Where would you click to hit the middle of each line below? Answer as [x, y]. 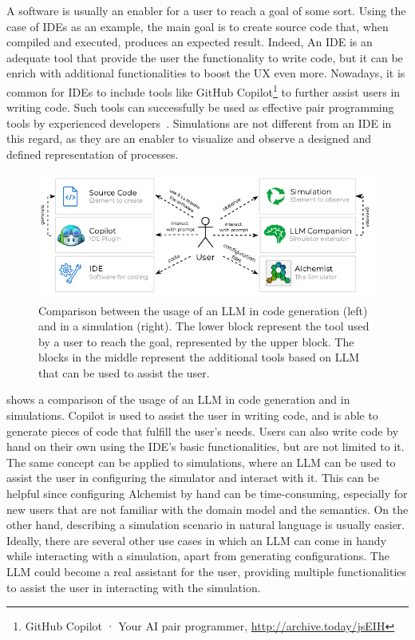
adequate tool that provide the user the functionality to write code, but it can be [205, 57]
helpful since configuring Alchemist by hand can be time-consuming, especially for [207, 494]
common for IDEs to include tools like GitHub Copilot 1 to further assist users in [204, 90]
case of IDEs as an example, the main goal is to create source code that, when [198, 26]
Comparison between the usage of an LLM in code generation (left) [203, 310]
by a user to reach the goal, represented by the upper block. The [196, 341]
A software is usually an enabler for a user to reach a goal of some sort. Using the [206, 10]
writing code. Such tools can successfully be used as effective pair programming [200, 107]
